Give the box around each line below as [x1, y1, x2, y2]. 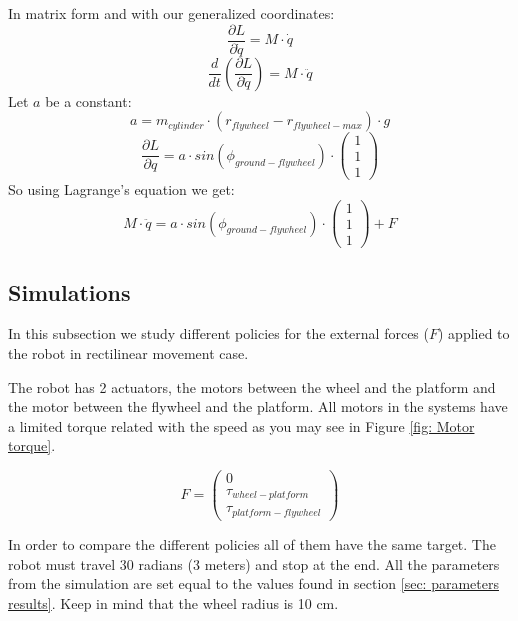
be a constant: [45, 90, 132, 111]
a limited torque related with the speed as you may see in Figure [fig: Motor [8, 415, 475, 436]
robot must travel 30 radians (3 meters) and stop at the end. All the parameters [8, 553, 500, 574]
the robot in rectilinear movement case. [8, 342, 249, 363]
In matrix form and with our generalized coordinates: [8, 3, 335, 23]
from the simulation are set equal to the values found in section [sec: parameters [8, 573, 499, 594]
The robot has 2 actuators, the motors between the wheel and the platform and [8, 376, 496, 397]
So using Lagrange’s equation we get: [8, 179, 235, 200]
